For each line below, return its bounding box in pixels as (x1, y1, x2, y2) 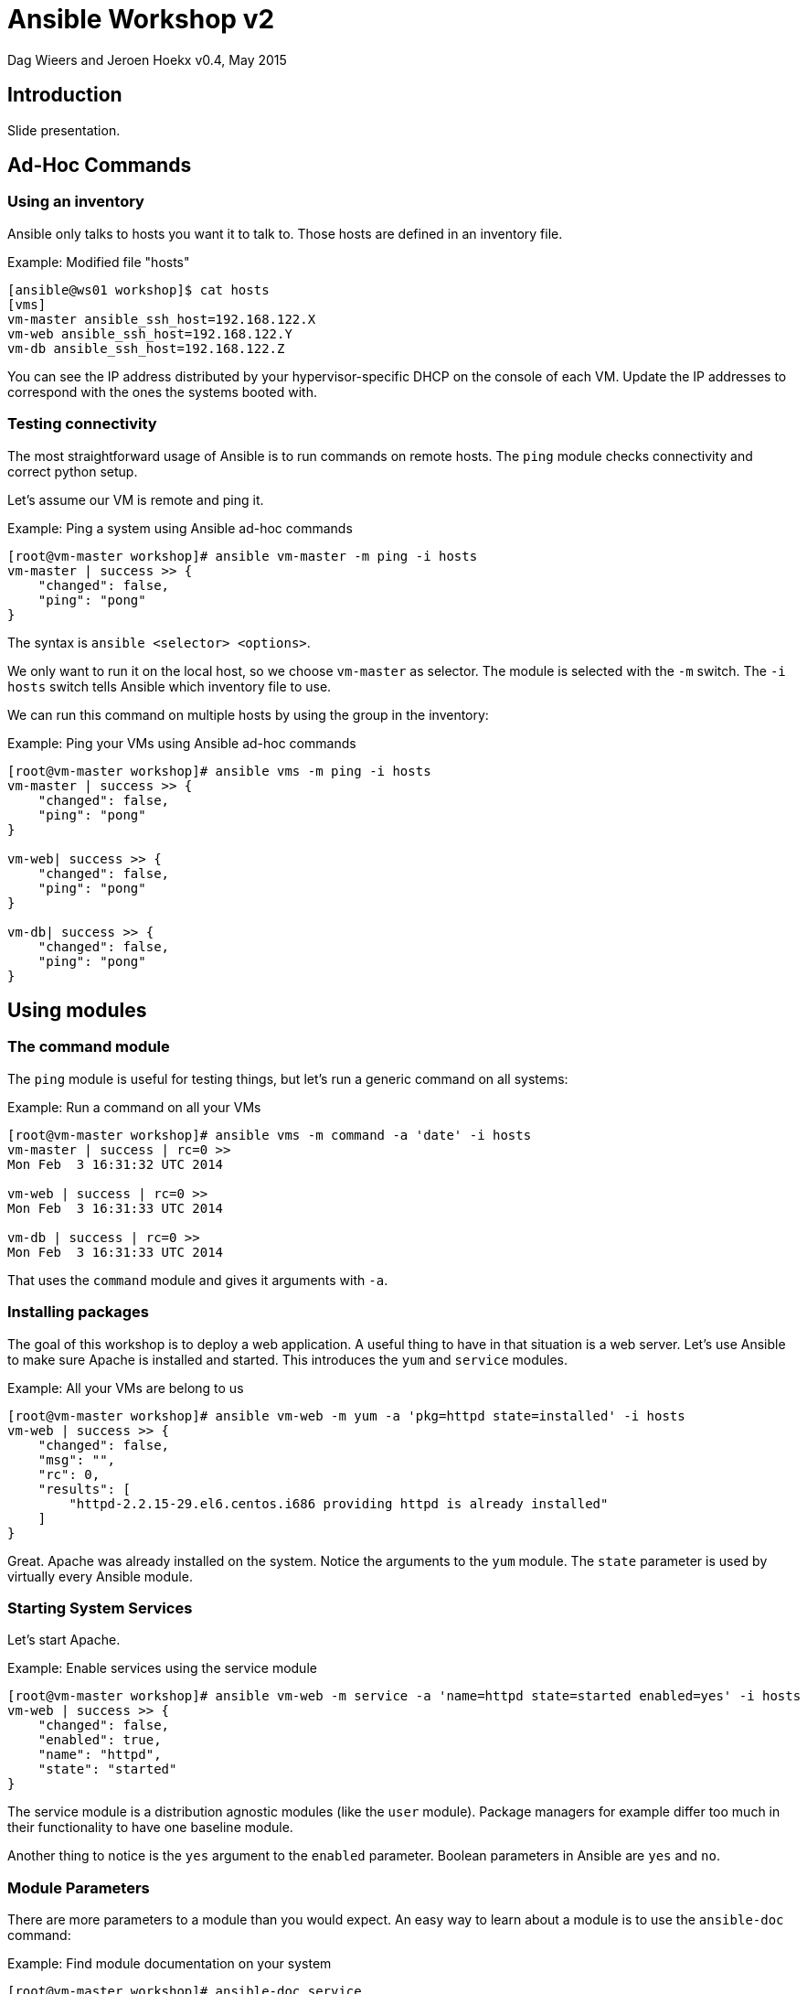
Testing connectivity (7, 414, 157, 434)
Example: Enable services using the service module (7, 1660, 317, 1677)
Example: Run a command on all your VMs (7, 1099, 261, 1115)
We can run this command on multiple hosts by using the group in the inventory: (7, 706, 489, 723)
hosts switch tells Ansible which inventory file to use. (7, 678, 332, 694)
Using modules (7, 998, 147, 1022)
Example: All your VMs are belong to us (7, 1379, 244, 1396)
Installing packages (7, 1303, 150, 1322)
